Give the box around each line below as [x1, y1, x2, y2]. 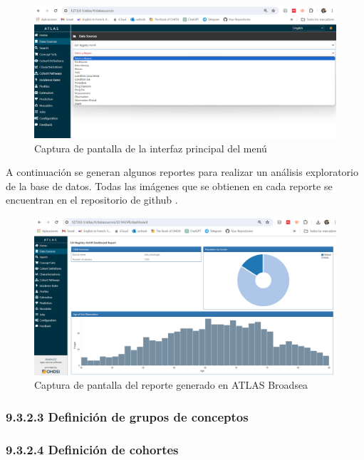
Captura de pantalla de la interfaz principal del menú [34, 140, 267, 155]
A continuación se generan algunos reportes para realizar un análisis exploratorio [6, 164, 358, 179]
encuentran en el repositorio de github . [6, 192, 178, 207]
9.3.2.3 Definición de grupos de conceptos [6, 407, 249, 425]
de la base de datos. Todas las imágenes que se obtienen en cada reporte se [6, 178, 333, 193]
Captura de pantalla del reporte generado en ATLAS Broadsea [34, 377, 308, 392]
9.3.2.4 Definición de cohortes [6, 440, 179, 458]
